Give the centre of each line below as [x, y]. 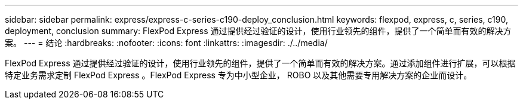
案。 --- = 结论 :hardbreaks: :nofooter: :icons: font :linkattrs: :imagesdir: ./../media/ [166, 43]
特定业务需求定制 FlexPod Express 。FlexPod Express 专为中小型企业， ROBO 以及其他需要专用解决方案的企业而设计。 [239, 75]
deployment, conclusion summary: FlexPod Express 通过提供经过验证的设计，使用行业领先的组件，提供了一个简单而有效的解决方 [258, 31]
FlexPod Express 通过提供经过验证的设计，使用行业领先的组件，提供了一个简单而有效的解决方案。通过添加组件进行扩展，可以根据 [260, 63]
